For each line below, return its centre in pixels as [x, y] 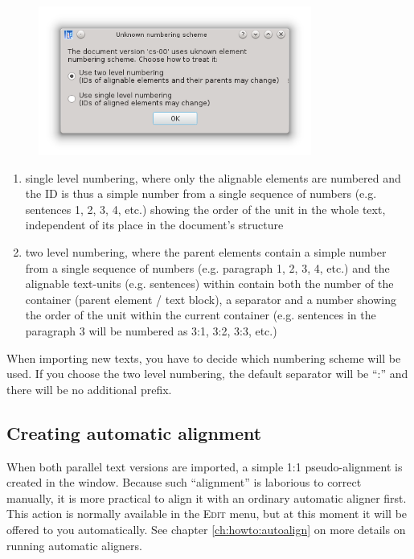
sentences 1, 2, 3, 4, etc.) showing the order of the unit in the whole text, [205, 209]
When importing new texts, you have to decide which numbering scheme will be [204, 358]
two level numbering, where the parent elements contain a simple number [206, 252]
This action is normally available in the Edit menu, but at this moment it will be [207, 514]
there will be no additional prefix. [89, 389]
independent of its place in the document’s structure [154, 225]
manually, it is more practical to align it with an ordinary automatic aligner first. [207, 497]
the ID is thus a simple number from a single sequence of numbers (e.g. [201, 193]
